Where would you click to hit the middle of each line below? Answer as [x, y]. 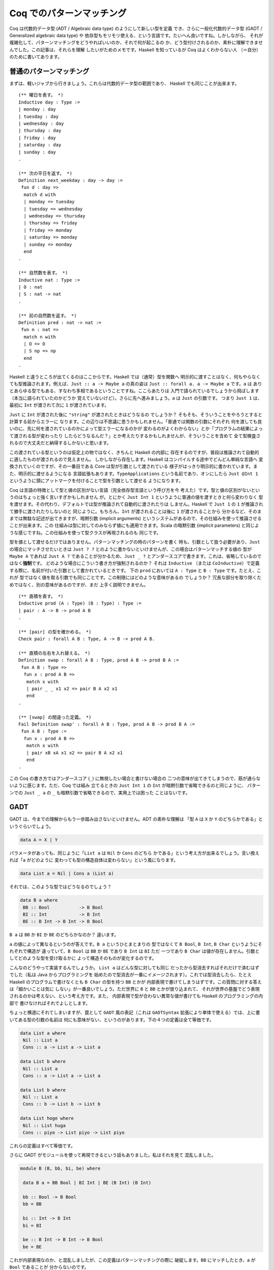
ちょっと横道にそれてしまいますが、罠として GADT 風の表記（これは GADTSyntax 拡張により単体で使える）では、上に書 [135, 1012]
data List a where [43, 1033]
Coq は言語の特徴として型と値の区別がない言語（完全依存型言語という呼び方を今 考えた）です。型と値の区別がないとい [135, 490]
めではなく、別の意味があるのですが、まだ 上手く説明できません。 [79, 585]
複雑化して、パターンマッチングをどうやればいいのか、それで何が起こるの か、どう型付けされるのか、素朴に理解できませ [136, 43]
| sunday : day [37, 152]
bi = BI [32, 1225]
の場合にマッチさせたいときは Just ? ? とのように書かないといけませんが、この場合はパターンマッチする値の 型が [131, 549]
